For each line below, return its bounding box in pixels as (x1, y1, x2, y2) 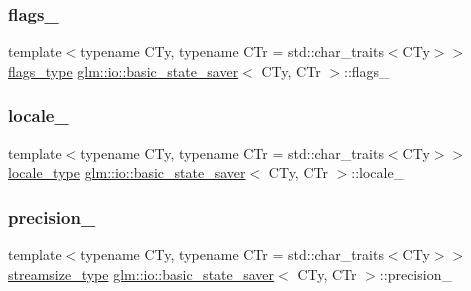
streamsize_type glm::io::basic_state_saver (8, 263, 275, 284)
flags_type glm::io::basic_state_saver (8, 60, 239, 81)
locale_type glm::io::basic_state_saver (8, 162, 246, 183)
